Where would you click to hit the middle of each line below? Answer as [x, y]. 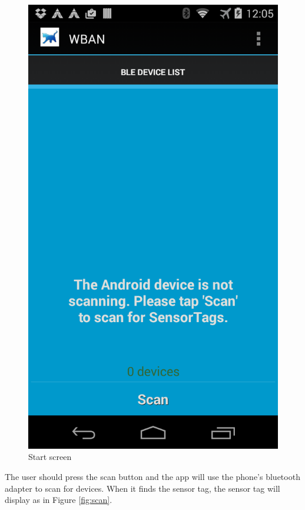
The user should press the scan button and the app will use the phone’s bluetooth [152, 476]
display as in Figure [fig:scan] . [59, 500]
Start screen [50, 457]
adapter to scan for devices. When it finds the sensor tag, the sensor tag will [142, 488]
